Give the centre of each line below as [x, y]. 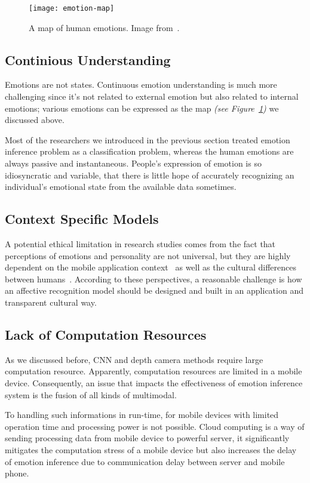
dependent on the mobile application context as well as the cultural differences [151, 267]
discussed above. [35, 120]
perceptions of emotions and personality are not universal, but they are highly [148, 255]
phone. [17, 473]
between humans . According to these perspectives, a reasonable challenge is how [154, 279]
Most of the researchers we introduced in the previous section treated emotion [148, 139]
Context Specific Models [82, 219]
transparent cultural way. [51, 302]
